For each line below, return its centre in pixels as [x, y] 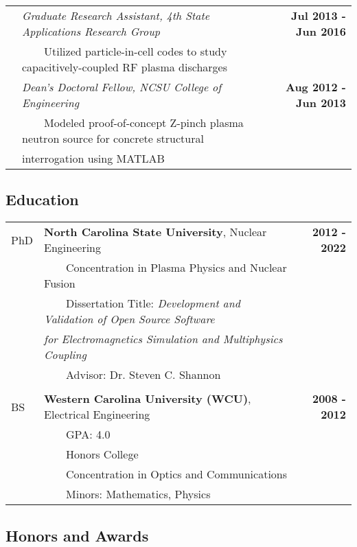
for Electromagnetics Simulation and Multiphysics [163, 339]
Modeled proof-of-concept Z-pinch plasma [144, 123]
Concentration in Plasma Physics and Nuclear [176, 268]
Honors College [102, 454]
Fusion [60, 283]
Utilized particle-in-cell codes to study [136, 51]
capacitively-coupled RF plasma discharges [125, 67]
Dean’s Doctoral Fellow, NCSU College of [122, 87]
